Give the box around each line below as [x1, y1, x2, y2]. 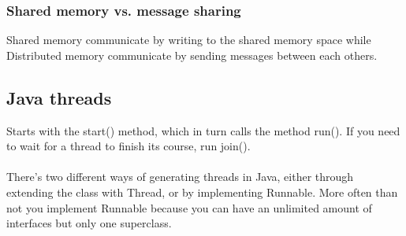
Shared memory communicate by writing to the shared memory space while [6, 31, 371, 48]
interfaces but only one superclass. [6, 215, 172, 231]
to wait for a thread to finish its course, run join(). [6, 138, 251, 154]
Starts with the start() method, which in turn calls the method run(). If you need [6, 122, 400, 138]
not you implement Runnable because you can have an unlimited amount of [6, 199, 372, 216]
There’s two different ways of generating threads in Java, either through [6, 168, 354, 185]
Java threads [6, 85, 112, 109]
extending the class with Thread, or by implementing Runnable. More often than [6, 183, 398, 200]
